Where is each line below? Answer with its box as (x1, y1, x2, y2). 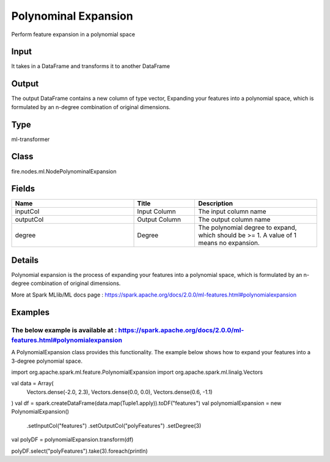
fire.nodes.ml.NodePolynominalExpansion (11, 167, 117, 175)
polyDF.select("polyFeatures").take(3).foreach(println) (11, 447, 148, 455)
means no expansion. (198, 239, 260, 248)
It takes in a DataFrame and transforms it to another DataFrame (11, 62, 170, 70)
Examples (11, 307, 50, 317)
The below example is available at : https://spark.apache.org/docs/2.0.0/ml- (11, 325, 244, 334)
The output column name (198, 215, 271, 224)
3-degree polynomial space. (11, 357, 82, 365)
